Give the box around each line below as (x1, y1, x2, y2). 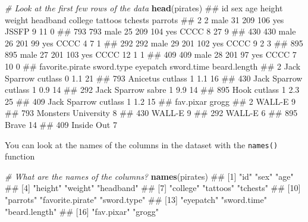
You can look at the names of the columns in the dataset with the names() (5, 138, 278, 151)
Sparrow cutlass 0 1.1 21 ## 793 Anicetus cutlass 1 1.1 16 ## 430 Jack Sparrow (5, 71, 303, 84)
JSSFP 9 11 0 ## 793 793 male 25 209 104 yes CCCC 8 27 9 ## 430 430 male (5, 25, 296, 37)
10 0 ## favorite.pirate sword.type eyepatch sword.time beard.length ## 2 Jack (5, 60, 301, 72)
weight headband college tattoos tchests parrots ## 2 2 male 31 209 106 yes (5, 13, 284, 26)
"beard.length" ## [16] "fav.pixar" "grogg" (5, 205, 159, 217)
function (5, 150, 35, 162)
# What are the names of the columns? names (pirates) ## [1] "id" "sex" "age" (5, 170, 294, 182)
